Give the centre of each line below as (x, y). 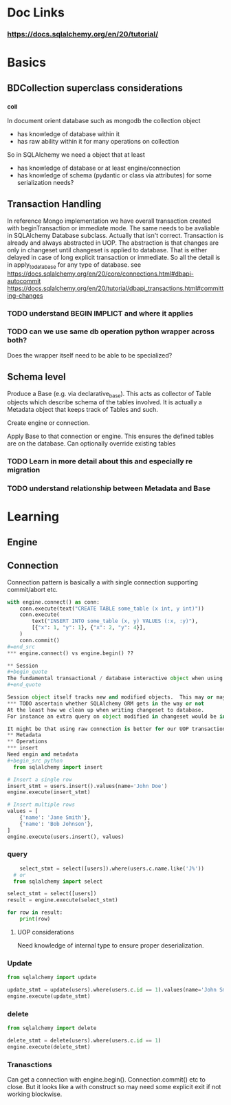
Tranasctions (30, 1064)
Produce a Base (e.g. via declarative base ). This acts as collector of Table (109, 394)
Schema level (37, 377)
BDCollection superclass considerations (95, 88)
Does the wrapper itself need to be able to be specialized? (90, 355)
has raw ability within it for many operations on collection (98, 141)
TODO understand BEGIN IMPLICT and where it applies (100, 313)
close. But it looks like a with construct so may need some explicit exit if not (114, 1087)
